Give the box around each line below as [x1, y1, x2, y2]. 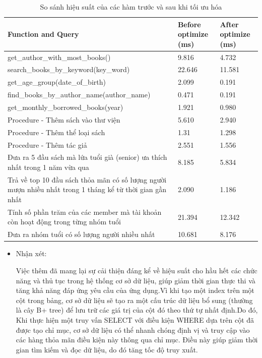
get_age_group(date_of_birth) [8, 77, 106, 87]
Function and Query [8, 29, 79, 39]
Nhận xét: [16, 248, 47, 259]
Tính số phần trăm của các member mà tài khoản [8, 206, 162, 217]
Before [177, 19, 201, 29]
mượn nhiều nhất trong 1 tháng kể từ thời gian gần [8, 184, 167, 195]
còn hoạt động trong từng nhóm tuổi [8, 216, 121, 227]
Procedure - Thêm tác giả [8, 139, 87, 150]
